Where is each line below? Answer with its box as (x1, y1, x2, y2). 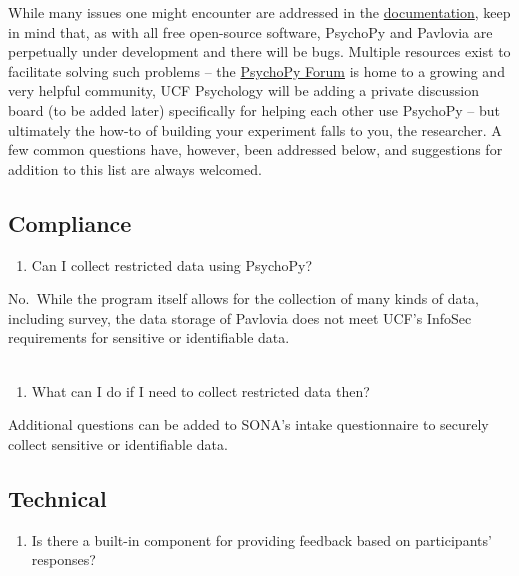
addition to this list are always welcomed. (8, 158, 262, 179)
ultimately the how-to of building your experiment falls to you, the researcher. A (8, 119, 502, 140)
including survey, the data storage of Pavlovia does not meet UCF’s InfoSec (8, 307, 472, 328)
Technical (8, 482, 107, 513)
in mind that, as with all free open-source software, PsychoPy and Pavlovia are (8, 21, 493, 42)
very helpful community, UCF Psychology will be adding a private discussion (8, 80, 479, 101)
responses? (31, 549, 96, 570)
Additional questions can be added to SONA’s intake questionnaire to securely (8, 414, 489, 435)
